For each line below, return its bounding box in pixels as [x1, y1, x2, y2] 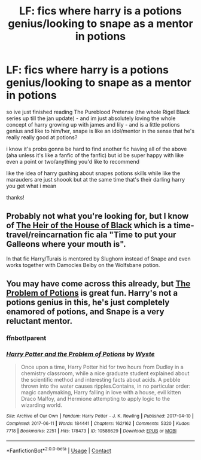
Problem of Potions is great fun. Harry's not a [6, 288, 178, 298]
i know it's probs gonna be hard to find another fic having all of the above [6, 145, 187, 152]
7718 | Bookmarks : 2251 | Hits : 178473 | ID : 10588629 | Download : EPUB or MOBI [6, 428, 177, 434]
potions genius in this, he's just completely [6, 298, 170, 308]
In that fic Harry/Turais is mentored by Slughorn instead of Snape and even [6, 255, 191, 262]
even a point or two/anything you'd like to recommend [6, 158, 139, 165]
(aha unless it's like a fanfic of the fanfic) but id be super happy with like [6, 151, 184, 159]
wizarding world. [20, 401, 63, 409]
